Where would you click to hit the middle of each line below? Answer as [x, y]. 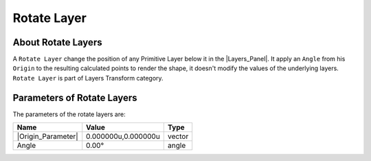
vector [178, 136]
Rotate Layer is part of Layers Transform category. [88, 78]
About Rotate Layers [57, 42]
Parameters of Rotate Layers [75, 97]
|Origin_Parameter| [47, 136]
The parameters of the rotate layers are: [69, 114]
